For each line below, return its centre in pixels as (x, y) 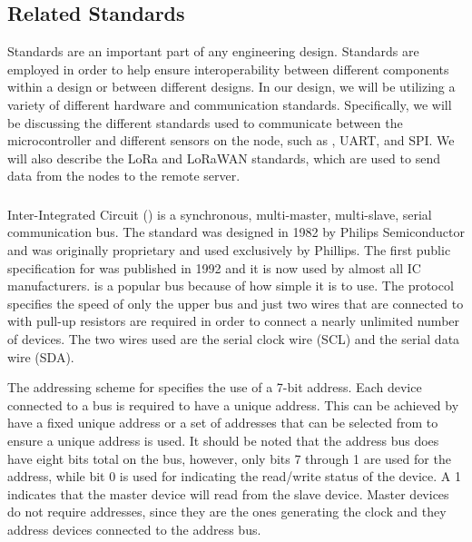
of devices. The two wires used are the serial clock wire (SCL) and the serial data (234, 339)
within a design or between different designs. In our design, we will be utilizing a (231, 87)
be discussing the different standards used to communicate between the (205, 122)
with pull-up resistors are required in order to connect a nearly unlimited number (234, 321)
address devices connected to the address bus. (134, 529)
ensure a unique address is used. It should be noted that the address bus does (223, 440)
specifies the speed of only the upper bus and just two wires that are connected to (236, 303)
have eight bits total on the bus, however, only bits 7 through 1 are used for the (229, 458)
